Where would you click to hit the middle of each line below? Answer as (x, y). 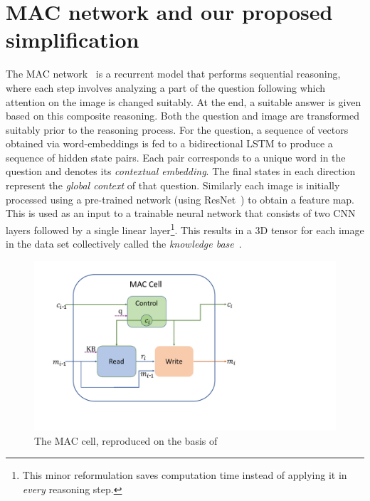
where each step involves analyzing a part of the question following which (166, 87)
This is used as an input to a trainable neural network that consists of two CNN (181, 213)
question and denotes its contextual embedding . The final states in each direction (181, 171)
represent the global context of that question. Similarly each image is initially (173, 185)
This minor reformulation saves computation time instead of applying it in (185, 475)
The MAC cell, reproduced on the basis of (126, 440)
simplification (73, 39)
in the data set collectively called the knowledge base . (124, 244)
